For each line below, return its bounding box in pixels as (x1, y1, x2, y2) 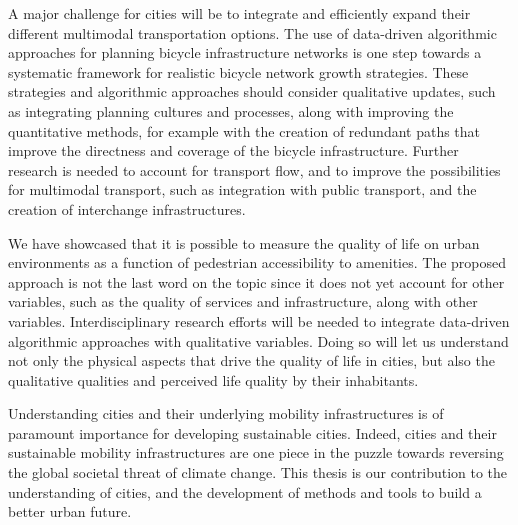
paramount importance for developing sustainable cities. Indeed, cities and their (8, 422, 497, 443)
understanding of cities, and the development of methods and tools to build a (8, 481, 482, 502)
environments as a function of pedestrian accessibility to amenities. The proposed (8, 252, 507, 273)
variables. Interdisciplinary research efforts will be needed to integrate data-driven (8, 310, 510, 331)
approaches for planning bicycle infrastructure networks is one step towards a (8, 42, 482, 63)
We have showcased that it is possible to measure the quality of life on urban (8, 232, 480, 253)
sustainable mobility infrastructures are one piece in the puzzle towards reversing (8, 442, 504, 463)
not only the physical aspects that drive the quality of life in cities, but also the (8, 350, 495, 371)
